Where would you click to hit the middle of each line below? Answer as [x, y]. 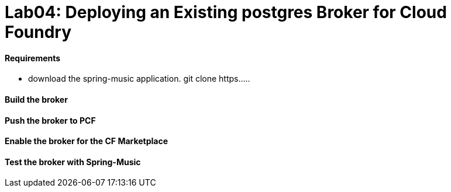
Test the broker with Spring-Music [73, 162]
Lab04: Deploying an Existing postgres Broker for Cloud [226, 12]
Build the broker [36, 99]
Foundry [38, 32]
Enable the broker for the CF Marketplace [87, 141]
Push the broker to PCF [50, 120]
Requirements [33, 58]
